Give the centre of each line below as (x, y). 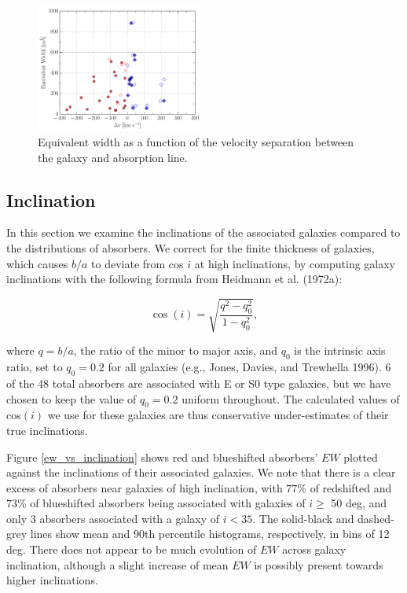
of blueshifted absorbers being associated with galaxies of (168, 503)
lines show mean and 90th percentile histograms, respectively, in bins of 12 (210, 534)
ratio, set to (35, 367)
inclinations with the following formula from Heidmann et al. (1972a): (174, 279)
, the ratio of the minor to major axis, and (176, 350)
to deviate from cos (137, 263)
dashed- (376, 518)
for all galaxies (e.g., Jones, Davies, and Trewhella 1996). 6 (249, 367)
